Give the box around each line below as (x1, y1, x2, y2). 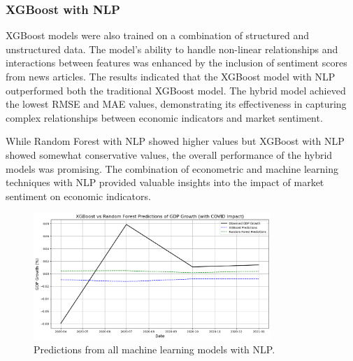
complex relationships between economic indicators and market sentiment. (6, 110, 323, 125)
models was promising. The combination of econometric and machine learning (6, 161, 338, 176)
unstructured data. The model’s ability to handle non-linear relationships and (6, 41, 338, 56)
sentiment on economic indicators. (6, 188, 151, 203)
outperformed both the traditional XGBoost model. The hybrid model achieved (6, 83, 346, 97)
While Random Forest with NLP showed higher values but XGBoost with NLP (6, 134, 345, 148)
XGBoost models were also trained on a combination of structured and (6, 28, 309, 43)
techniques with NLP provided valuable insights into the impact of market (6, 175, 324, 190)
